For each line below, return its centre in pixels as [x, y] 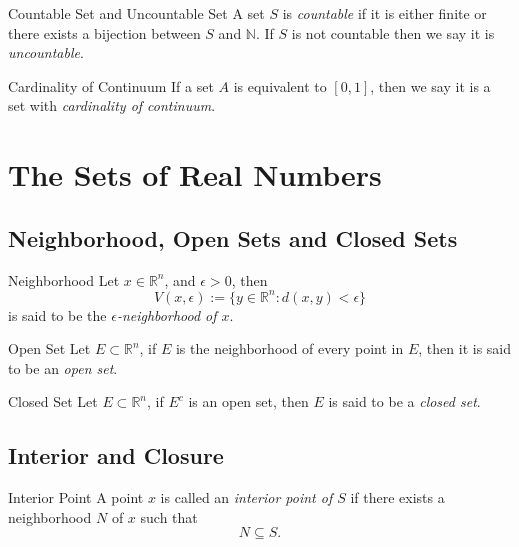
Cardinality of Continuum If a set [111, 85]
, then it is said [465, 348]
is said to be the [57, 314]
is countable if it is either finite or [384, 13]
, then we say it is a [430, 85]
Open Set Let [49, 348]
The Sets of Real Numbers [195, 174]
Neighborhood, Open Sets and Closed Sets [233, 237]
